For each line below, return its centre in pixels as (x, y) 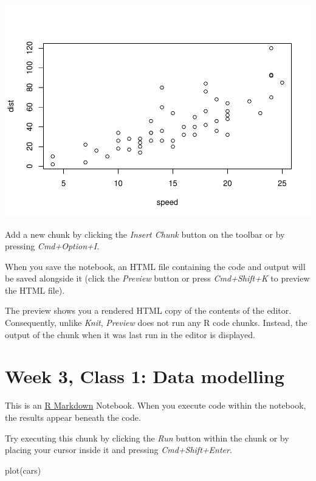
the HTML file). (35, 290)
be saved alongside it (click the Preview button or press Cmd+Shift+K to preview (157, 278)
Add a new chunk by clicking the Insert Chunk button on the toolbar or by (145, 234)
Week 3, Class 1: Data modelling (145, 376)
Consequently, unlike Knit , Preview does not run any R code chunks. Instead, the (156, 323)
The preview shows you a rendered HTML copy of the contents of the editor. (148, 310)
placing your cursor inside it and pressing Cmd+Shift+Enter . (118, 450)
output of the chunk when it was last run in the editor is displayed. (130, 334)
